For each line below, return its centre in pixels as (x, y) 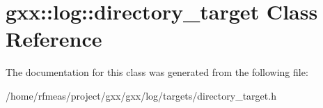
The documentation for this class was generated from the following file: (157, 72)
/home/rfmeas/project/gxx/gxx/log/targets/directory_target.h (141, 95)
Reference (54, 39)
